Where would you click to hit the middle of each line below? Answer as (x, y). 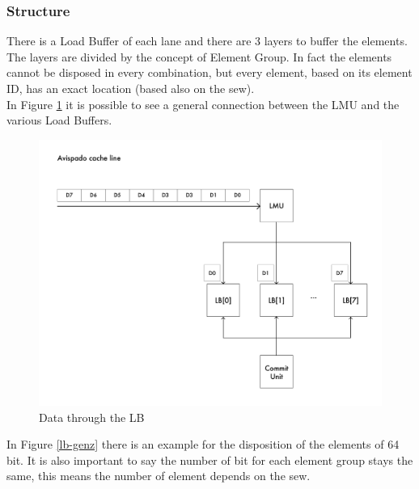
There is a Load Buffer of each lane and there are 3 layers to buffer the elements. (207, 41)
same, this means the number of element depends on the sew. (159, 476)
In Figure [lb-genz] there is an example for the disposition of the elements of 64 (203, 444)
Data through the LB (92, 417)
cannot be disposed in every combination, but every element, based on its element (209, 72)
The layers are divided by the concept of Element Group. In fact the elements (199, 56)
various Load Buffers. (59, 120)
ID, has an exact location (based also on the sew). (131, 88)
